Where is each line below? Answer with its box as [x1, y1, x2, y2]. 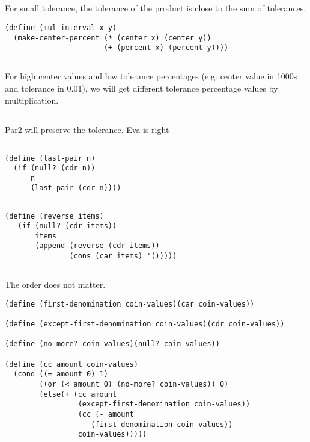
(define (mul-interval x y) [5, 23, 117, 32]
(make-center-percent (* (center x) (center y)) [13, 33, 211, 42]
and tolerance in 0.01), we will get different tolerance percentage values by [5, 81, 278, 94]
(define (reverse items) [5, 211, 104, 220]
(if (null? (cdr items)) [17, 222, 117, 231]
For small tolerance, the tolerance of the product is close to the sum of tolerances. [5, 2, 306, 14]
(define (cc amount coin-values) [5, 360, 138, 369]
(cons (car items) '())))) [69, 252, 177, 261]
